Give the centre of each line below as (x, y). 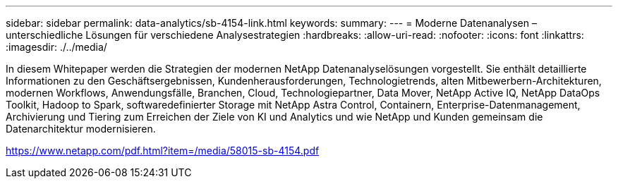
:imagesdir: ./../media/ (56, 47)
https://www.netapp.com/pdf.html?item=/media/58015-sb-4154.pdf (163, 151)
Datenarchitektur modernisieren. (81, 129)
